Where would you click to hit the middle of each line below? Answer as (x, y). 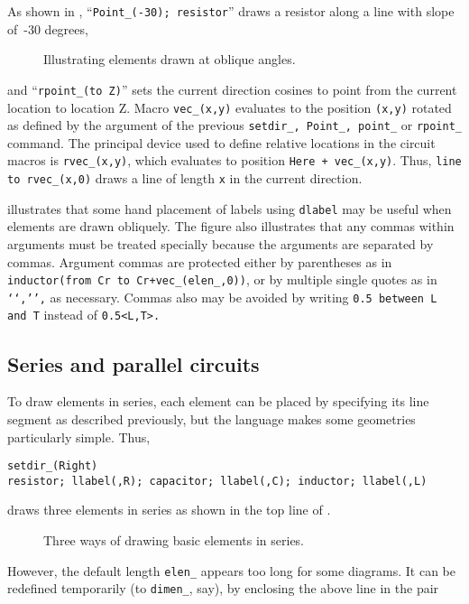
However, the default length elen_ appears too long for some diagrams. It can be (232, 570)
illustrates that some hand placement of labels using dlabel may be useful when (230, 208)
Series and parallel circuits (133, 363)
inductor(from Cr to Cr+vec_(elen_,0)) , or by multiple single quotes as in (222, 279)
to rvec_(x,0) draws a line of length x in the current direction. (185, 178)
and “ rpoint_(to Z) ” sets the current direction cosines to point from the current (232, 89)
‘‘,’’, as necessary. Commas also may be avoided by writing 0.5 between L (222, 297)
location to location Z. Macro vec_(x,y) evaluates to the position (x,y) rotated (230, 107)
